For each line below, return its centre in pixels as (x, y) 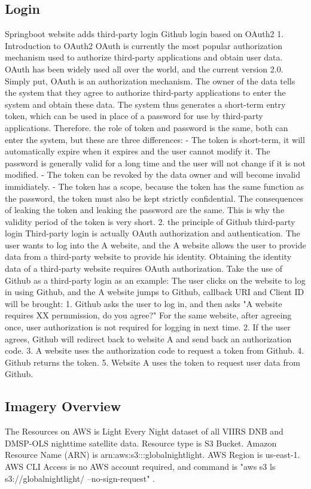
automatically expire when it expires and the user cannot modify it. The (138, 151)
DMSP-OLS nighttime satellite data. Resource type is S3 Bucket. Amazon (141, 443)
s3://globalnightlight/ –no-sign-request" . (80, 478)
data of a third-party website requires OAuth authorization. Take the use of (144, 268)
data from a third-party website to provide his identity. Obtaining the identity (148, 256)
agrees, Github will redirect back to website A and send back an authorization (148, 338)
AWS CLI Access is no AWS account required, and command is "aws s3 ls (140, 466)
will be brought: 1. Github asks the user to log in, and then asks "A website (144, 303)
